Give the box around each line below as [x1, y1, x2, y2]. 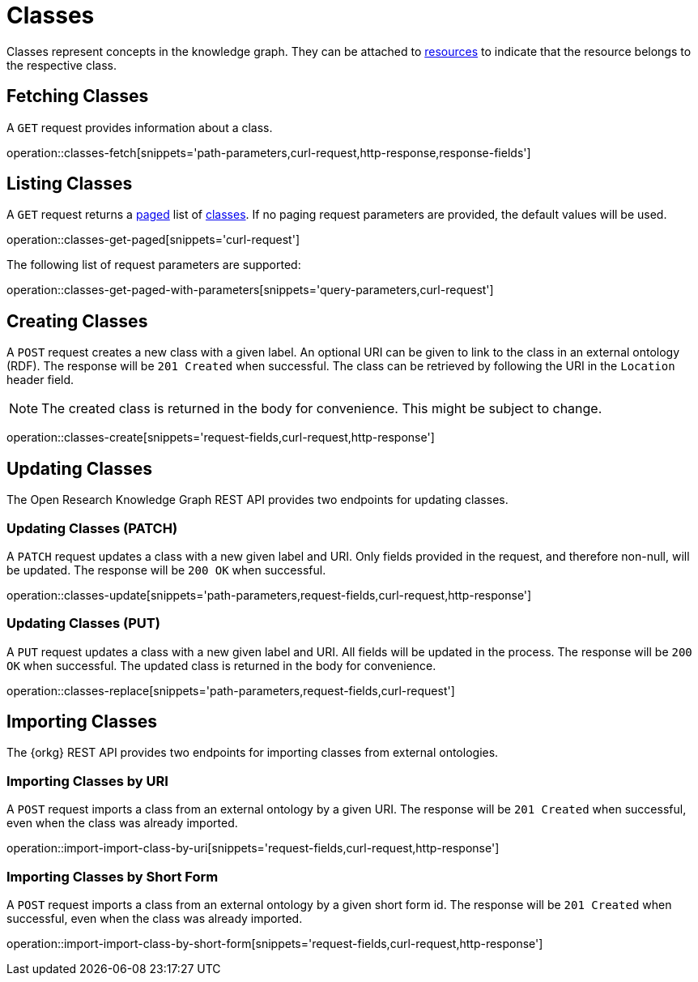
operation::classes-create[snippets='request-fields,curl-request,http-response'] [6, 430, 435, 445]
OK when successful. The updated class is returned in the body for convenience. [6, 658, 436, 672]
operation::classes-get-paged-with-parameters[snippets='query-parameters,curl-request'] [6, 283, 494, 297]
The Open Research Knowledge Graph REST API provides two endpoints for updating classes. [6, 493, 509, 507]
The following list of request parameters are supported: [6, 258, 301, 272]
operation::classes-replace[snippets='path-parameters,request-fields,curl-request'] [6, 683, 455, 698]
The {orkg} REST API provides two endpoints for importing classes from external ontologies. [6, 745, 499, 760]
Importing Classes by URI [6, 772, 168, 789]
